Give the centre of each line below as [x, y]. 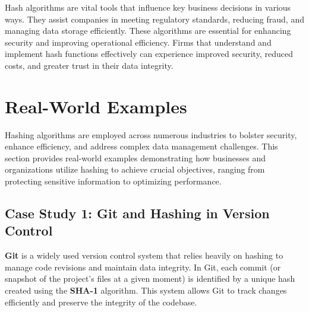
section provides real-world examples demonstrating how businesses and [135, 157]
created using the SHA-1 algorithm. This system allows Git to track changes [146, 290]
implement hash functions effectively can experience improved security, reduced [149, 54]
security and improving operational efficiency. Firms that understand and [138, 42]
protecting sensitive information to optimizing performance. [113, 181]
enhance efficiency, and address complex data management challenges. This [141, 146]
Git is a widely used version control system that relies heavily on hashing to [144, 255]
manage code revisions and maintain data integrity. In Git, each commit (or [143, 267]
